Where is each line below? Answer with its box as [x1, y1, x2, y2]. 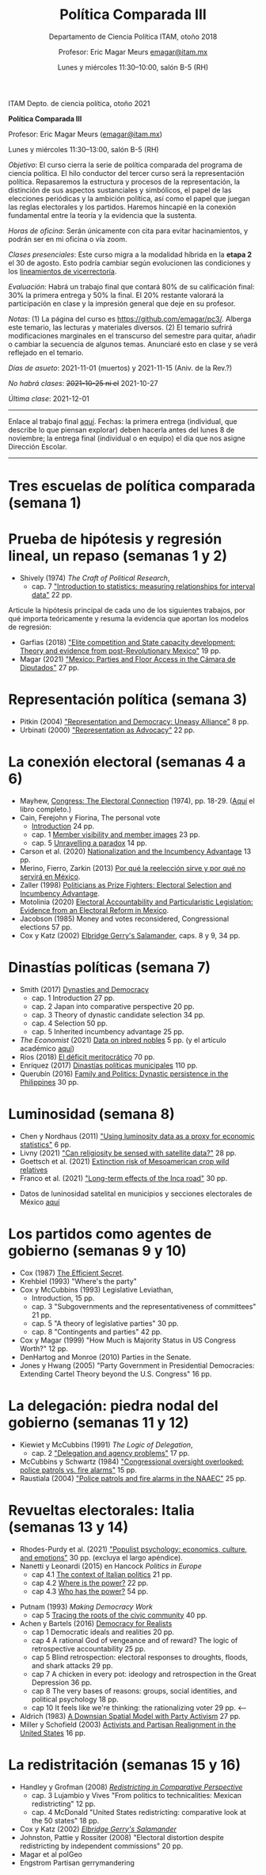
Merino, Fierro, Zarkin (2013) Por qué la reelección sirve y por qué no [19, 863, 246, 873]
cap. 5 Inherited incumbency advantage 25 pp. [31, 1026, 184, 1036]
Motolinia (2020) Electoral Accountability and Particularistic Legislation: [19, 897, 253, 907]
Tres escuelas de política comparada [8, 477, 256, 495]
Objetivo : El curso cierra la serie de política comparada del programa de [8, 160, 243, 170]
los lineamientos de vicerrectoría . [8, 266, 117, 276]
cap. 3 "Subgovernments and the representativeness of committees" [31, 1301, 256, 1311]
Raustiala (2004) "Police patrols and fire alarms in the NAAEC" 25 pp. [19, 1473, 247, 1483]
